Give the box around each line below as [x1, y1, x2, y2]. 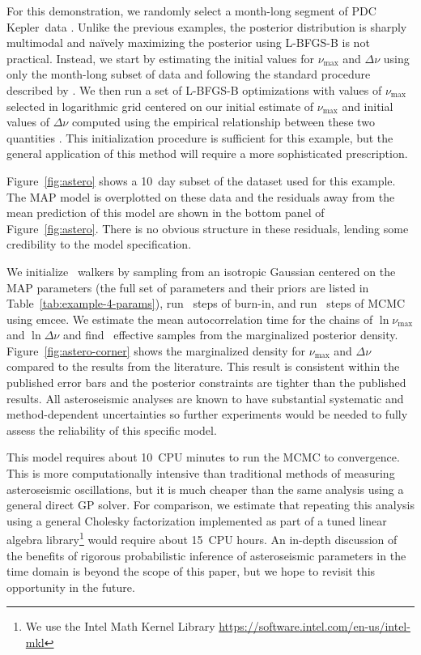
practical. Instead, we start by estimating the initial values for [6, 49, 314, 66]
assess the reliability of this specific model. [6, 421, 217, 438]
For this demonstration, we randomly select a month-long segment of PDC [6, 2, 376, 19]
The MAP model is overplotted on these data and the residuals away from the [6, 188, 395, 205]
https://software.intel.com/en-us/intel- [219, 618, 410, 635]
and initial [342, 97, 393, 114]
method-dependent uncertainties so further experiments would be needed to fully [6, 406, 408, 423]
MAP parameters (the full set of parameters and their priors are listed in [6, 279, 369, 296]
